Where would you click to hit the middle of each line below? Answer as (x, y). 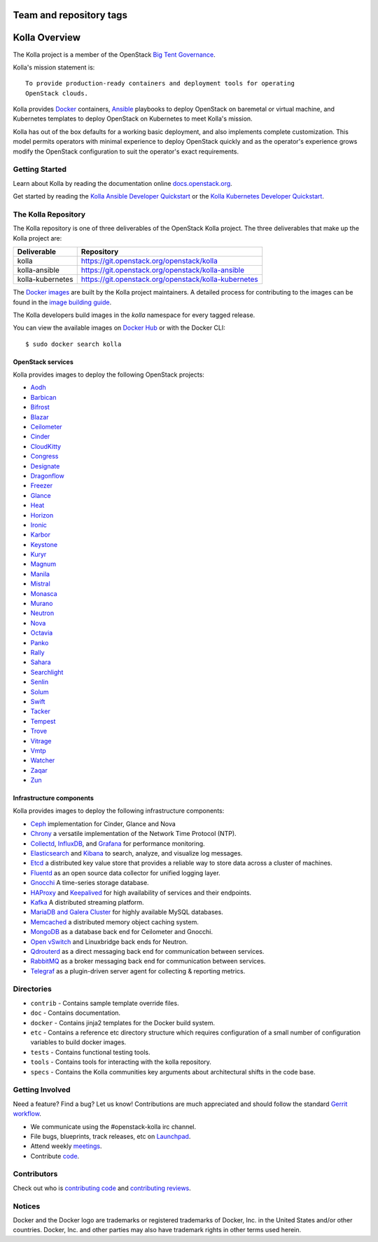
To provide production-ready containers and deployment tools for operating (160, 83)
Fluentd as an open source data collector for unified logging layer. (125, 872)
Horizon (42, 515)
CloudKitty (46, 446)
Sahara (41, 662)
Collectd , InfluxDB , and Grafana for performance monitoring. (118, 843)
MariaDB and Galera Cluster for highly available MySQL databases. (127, 912)
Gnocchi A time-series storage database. (90, 883)
